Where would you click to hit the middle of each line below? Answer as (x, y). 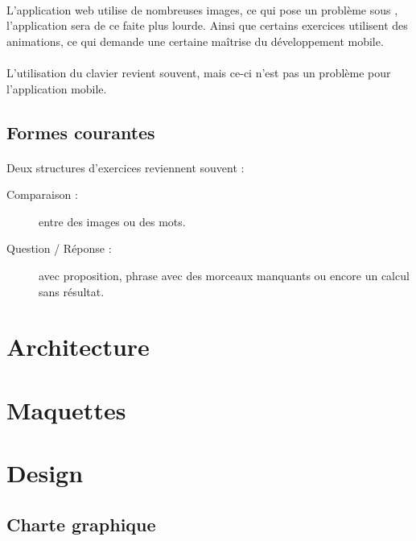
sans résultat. (72, 291)
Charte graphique (81, 524)
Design (45, 473)
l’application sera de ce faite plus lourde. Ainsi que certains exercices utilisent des (207, 25)
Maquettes (66, 409)
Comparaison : (42, 194)
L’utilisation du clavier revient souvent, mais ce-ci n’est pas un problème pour (199, 72)
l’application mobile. (57, 88)
